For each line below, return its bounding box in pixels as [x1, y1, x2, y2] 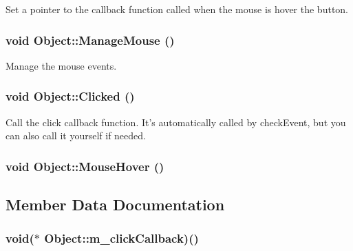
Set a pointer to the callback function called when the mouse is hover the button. [6, 2, 349, 16]
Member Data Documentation [6, 194, 225, 215]
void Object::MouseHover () [6, 157, 164, 174]
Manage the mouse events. [6, 58, 117, 72]
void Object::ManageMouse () [6, 31, 175, 48]
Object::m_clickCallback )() [44, 230, 199, 247]
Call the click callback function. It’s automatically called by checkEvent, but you [6, 114, 346, 129]
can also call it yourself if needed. [6, 128, 146, 143]
